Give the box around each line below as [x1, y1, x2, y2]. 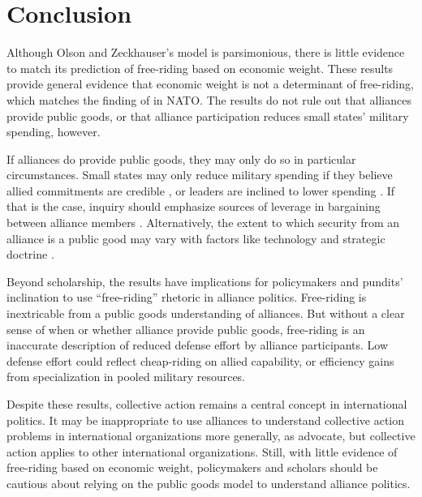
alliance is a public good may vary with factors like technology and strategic [6, 229, 385, 246]
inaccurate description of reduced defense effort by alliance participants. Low [6, 336, 389, 353]
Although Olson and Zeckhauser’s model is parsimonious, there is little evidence [6, 44, 405, 61]
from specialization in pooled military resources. [6, 368, 246, 385]
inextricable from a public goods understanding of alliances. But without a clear [6, 305, 405, 322]
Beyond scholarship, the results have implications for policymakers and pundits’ [6, 272, 403, 289]
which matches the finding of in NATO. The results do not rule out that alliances [6, 91, 411, 108]
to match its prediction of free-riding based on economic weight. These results [6, 59, 394, 76]
